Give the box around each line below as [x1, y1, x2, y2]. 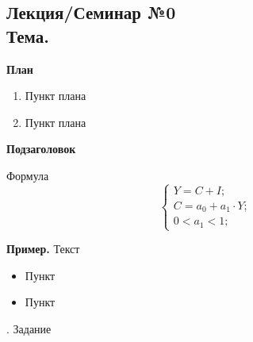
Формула [6, 167, 49, 183]
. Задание [6, 320, 52, 336]
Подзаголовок [6, 140, 76, 157]
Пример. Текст [6, 240, 80, 257]
